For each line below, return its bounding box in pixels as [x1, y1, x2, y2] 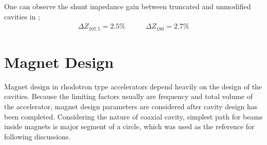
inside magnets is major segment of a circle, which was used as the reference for [4, 121, 255, 132]
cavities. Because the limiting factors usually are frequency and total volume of [4, 91, 253, 102]
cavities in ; [4, 11, 41, 21]
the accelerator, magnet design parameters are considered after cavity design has [4, 101, 258, 111]
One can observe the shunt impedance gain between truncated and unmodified [4, 1, 251, 11]
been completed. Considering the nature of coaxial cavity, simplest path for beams [4, 111, 263, 122]
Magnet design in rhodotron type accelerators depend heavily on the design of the [4, 81, 262, 91]
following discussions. [4, 131, 71, 141]
